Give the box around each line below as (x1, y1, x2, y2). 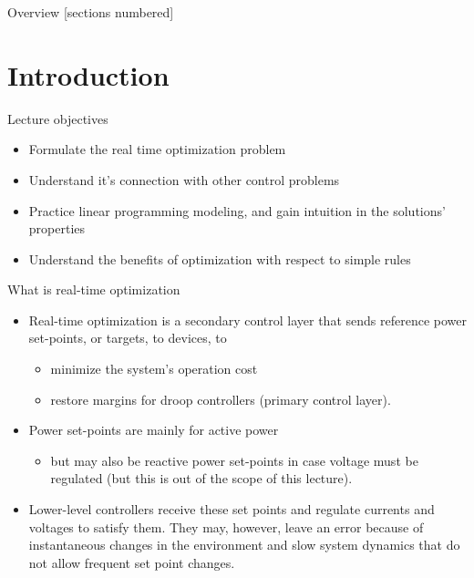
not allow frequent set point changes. (28, 552, 235, 572)
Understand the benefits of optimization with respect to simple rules (28, 249, 411, 268)
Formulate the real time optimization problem (28, 139, 286, 159)
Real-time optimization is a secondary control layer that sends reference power (28, 310, 467, 329)
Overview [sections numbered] (7, 3, 174, 21)
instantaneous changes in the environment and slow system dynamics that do (28, 535, 460, 554)
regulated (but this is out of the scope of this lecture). (50, 469, 353, 488)
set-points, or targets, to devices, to (28, 328, 227, 347)
